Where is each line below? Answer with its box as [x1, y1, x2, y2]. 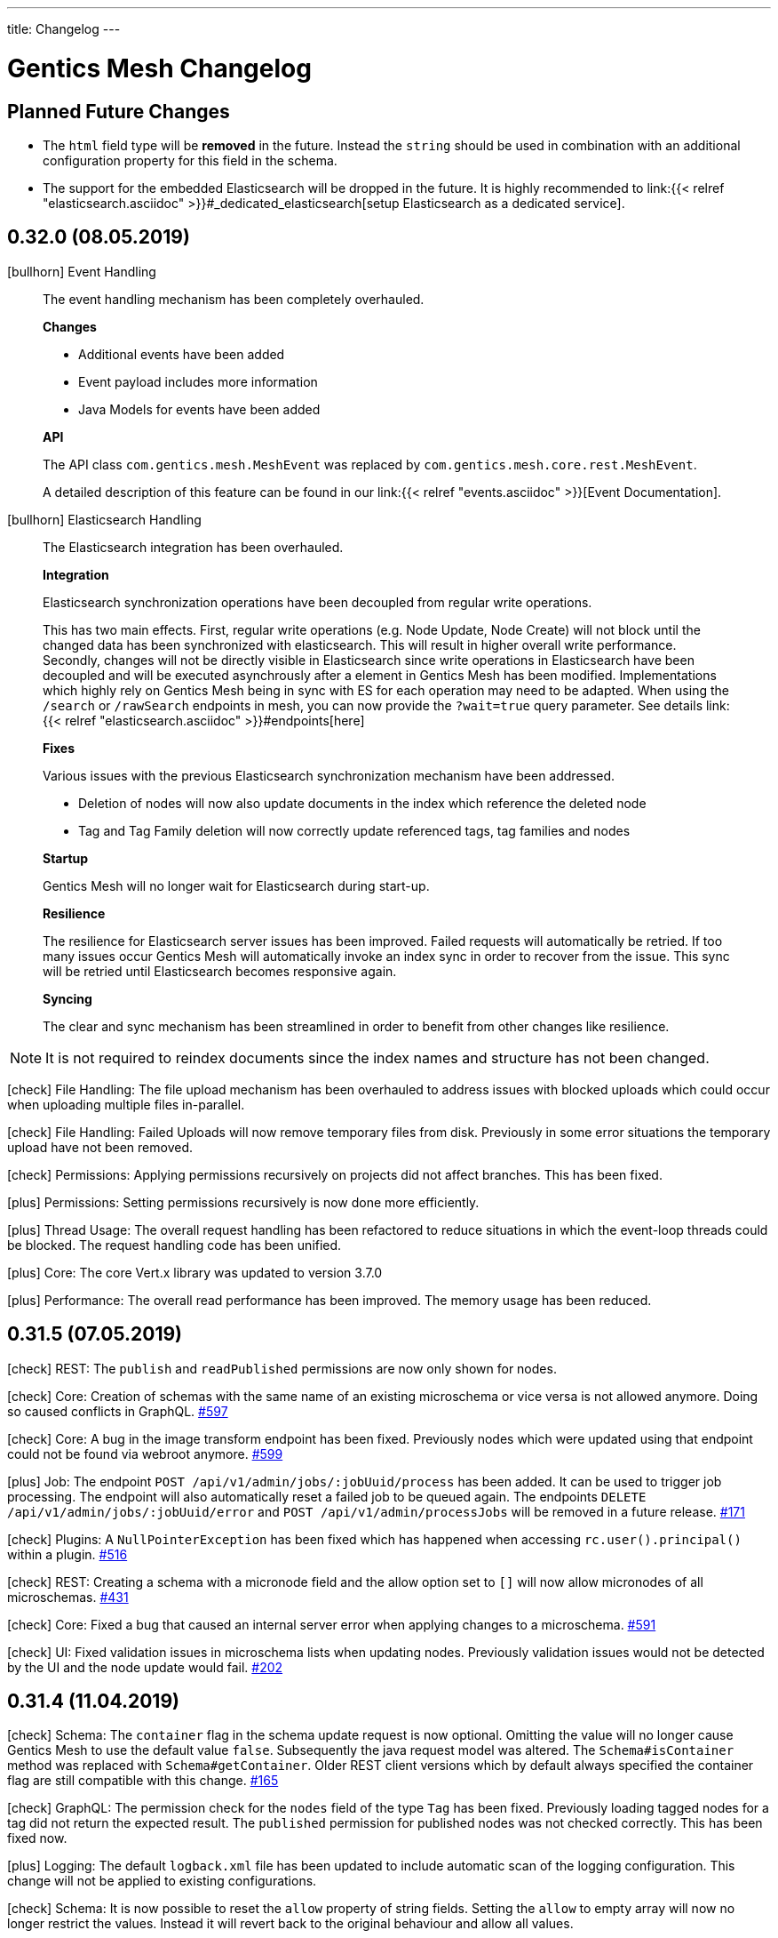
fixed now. [7, 1830, 67, 1846]
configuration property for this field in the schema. [43, 152, 337, 168]
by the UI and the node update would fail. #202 [7, 1659, 283, 1675]
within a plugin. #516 [7, 1546, 128, 1562]
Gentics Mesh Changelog [7, 52, 312, 84]
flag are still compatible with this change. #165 [7, 1773, 279, 1789]
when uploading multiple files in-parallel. [7, 1096, 245, 1112]
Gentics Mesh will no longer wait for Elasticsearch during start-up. [43, 877, 430, 893]
